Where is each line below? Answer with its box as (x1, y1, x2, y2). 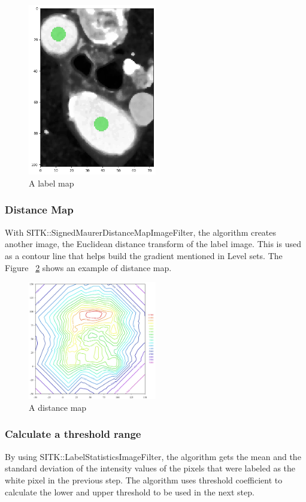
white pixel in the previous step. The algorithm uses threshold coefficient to (5, 473, 283, 486)
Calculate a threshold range (5, 426, 141, 441)
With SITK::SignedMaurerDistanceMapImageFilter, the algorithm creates (5, 226, 277, 238)
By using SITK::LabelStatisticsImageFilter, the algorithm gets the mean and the (5, 450, 301, 462)
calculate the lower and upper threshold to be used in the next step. (5, 485, 255, 498)
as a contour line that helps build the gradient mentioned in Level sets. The (5, 249, 283, 261)
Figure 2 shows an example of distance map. (5, 261, 172, 273)
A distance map (29, 401, 87, 413)
